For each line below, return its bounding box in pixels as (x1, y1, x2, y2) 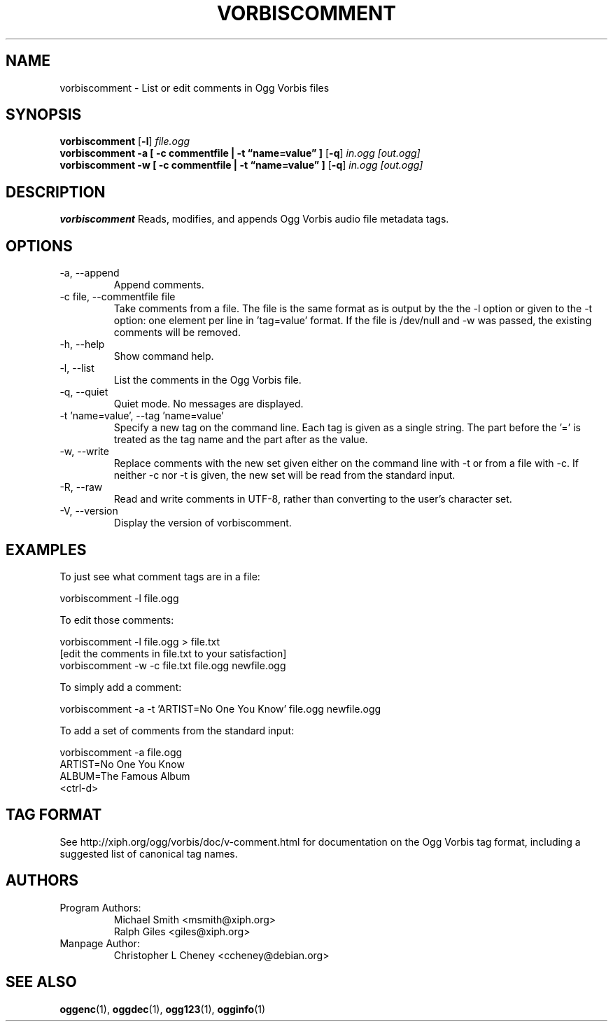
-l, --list (59, 362, 94, 375)
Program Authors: (59, 901, 141, 914)
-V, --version (59, 505, 118, 517)
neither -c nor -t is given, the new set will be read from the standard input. (113, 469, 456, 482)
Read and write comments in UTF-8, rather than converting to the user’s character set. (113, 493, 512, 505)
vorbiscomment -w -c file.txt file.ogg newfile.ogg (59, 659, 286, 671)
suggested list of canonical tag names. (59, 847, 238, 860)
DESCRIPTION (6, 183, 106, 201)
